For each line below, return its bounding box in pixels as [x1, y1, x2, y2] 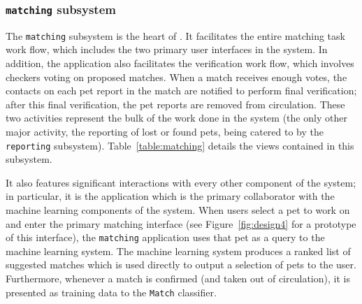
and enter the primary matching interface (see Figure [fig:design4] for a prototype [6, 216, 356, 231]
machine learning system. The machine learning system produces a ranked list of [6, 243, 351, 258]
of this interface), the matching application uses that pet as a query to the [6, 230, 325, 245]
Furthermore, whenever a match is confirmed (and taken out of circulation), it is [6, 271, 350, 286]
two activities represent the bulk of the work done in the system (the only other [6, 110, 347, 125]
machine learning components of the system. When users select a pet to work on [6, 203, 350, 217]
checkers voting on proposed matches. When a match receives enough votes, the [6, 69, 347, 84]
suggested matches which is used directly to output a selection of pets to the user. [6, 257, 356, 272]
